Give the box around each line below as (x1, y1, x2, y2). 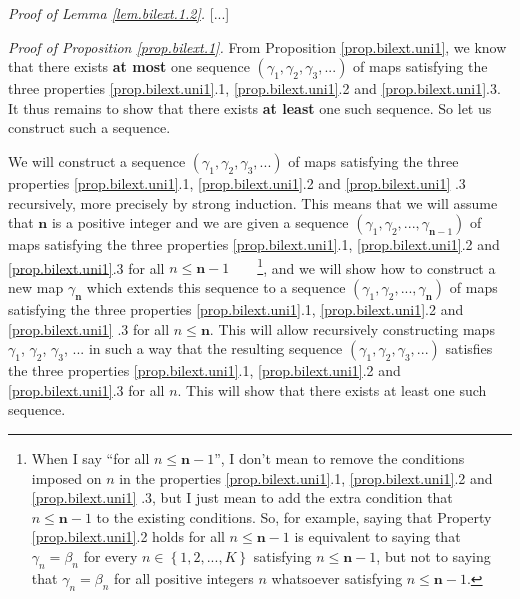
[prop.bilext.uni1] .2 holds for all (31, 526, 225, 547)
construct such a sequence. (8, 117, 171, 138)
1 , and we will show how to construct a (257, 254, 496, 278)
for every (83, 545, 138, 566)
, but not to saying (376, 545, 491, 566)
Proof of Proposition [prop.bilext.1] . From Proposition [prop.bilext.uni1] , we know (8, 36, 507, 57)
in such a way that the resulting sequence (88, 338, 343, 359)
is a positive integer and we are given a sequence (51, 212, 349, 233)
